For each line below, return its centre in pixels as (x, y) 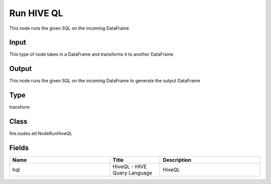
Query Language (132, 173)
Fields (19, 148)
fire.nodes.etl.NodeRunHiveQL (41, 134)
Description (177, 160)
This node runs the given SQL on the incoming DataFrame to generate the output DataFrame (105, 81)
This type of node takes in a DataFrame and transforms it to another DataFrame (91, 54)
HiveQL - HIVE (130, 167)
